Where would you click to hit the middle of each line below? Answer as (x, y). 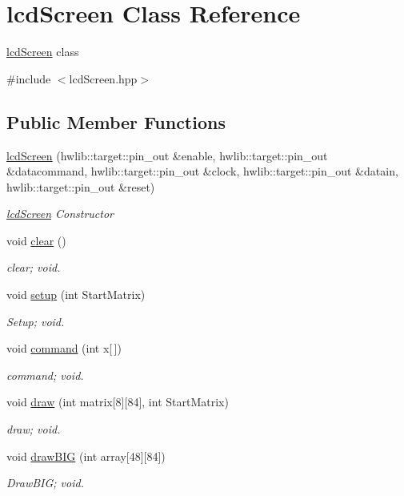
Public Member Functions (116, 121)
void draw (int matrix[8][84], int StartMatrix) (118, 402)
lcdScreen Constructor (60, 214)
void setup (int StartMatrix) (76, 294)
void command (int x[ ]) (64, 348)
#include (29, 78)
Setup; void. (36, 321)
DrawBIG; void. (45, 483)
